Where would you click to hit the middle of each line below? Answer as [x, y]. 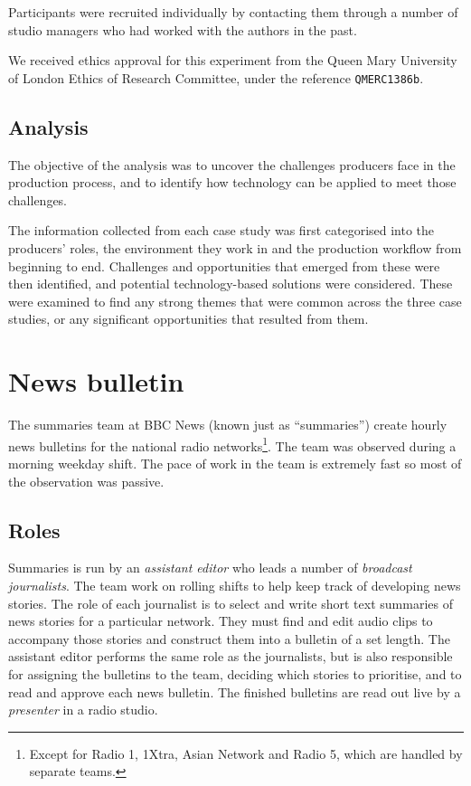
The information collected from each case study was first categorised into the [221, 230]
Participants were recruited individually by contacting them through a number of [233, 12]
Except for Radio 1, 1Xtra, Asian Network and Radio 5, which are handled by [246, 753]
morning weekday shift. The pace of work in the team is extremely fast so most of [235, 463]
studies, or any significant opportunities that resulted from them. [188, 319]
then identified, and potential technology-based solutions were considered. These [231, 284]
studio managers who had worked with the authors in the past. [183, 29]
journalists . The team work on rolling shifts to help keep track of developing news [235, 585]
